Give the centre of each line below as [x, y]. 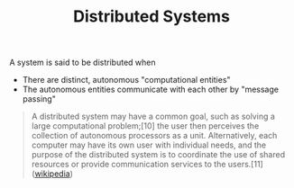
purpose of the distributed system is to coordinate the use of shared [158, 155]
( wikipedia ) [52, 174]
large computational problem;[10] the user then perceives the [145, 126]
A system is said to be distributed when [83, 63]
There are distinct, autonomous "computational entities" [127, 80]
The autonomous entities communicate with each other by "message [151, 90]
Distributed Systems [152, 17]
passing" [39, 99]
